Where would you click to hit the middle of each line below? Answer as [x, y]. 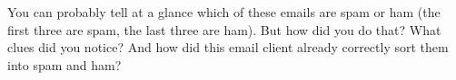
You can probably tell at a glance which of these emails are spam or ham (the [224, 12]
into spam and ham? [64, 64]
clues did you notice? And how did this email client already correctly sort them [228, 47]
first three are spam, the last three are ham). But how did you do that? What [224, 29]
